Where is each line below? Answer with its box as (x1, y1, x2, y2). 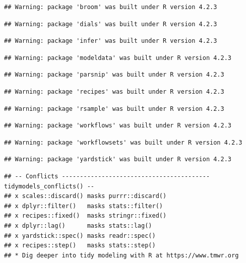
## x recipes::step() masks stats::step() (4, 242, 156, 249)
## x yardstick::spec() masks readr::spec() (4, 232, 156, 239)
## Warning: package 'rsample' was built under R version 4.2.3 (4, 105, 224, 112)
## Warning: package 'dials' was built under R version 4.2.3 (4, 20, 217, 28)
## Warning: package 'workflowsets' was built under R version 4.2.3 (4, 139, 242, 146)
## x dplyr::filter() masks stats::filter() (4, 202, 163, 210)
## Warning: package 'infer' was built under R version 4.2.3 (4, 37, 217, 45)
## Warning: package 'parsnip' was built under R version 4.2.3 (4, 71, 224, 79)
